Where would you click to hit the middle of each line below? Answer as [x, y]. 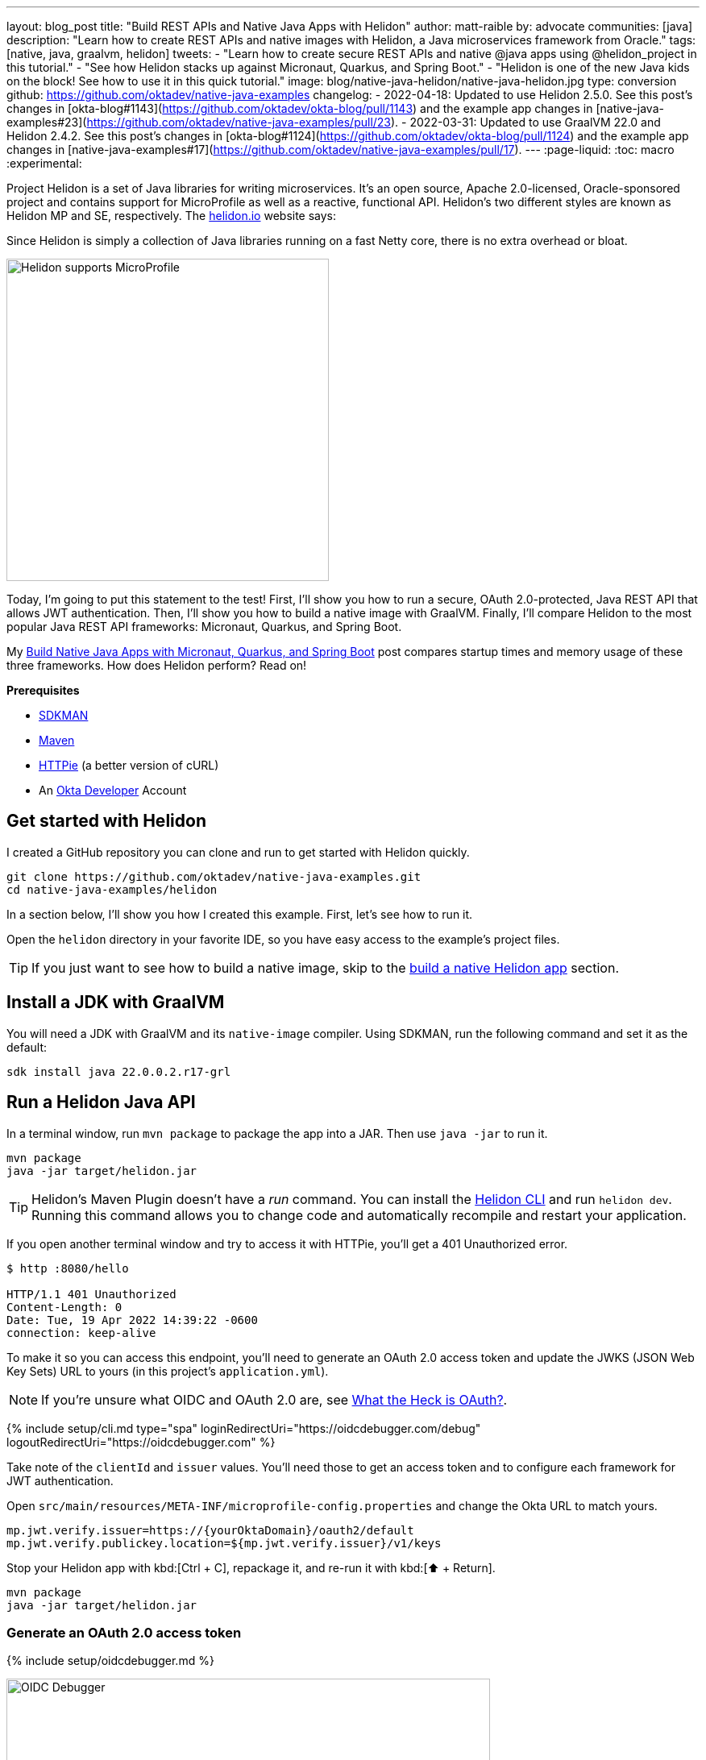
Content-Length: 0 [64, 1307]
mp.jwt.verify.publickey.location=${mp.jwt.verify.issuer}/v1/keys [224, 1543]
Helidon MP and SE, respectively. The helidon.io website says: [172, 216]
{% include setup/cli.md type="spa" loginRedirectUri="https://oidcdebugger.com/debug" [244, 1428]
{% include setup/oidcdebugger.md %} [110, 1661]
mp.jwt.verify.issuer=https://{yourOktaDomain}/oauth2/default [210, 1530]
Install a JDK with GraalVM [116, 1002]
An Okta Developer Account [113, 790]
